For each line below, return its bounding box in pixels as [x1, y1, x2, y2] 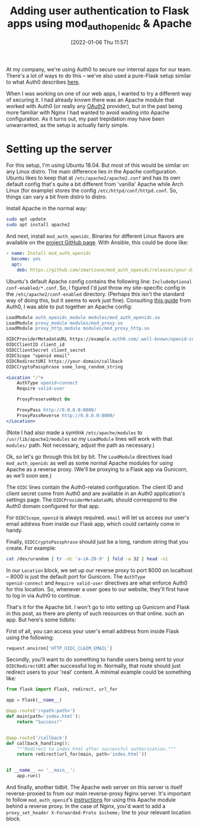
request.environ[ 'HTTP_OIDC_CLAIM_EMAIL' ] [6, 645, 113, 651]
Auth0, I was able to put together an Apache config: [6, 303, 132, 310]
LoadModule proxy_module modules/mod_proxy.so [6, 320, 123, 326]
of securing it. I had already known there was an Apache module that [6, 96, 175, 103]
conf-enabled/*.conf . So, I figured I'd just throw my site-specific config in [6, 284, 186, 291]
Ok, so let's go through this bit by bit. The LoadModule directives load [6, 453, 173, 460]
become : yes [11, 256, 41, 262]
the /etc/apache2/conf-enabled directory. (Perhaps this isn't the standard [6, 290, 185, 298]
